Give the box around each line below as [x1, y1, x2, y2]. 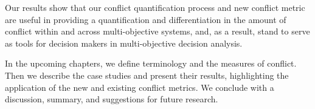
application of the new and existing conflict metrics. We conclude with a [5, 81, 274, 93]
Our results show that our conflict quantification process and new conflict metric [5, 1, 305, 13]
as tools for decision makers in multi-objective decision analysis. [5, 36, 243, 49]
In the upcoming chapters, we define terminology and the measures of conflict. [5, 57, 297, 70]
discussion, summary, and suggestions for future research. [5, 93, 218, 105]
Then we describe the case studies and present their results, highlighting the [5, 68, 289, 81]
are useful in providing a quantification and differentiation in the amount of [5, 13, 286, 25]
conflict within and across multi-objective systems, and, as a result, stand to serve [5, 25, 310, 38]
